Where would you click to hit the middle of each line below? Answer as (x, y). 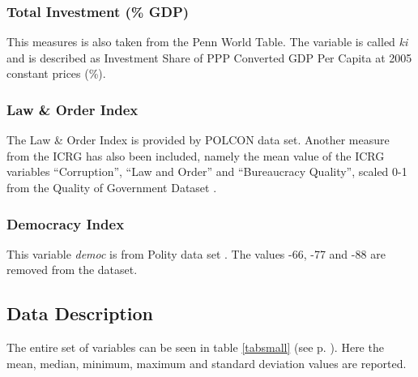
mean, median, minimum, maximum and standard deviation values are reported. (207, 363)
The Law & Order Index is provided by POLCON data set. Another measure (198, 140)
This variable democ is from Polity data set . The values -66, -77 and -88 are (196, 253)
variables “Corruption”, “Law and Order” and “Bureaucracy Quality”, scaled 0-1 (207, 171)
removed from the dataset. (72, 270)
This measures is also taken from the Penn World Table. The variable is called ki (207, 42)
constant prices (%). (56, 73)
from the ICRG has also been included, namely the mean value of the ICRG (196, 155)
